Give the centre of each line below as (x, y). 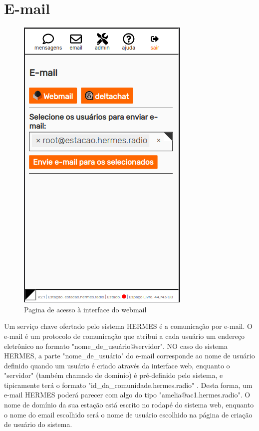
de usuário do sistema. (38, 424)
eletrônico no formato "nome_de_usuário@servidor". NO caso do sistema (116, 346)
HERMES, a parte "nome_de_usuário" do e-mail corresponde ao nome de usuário (129, 356)
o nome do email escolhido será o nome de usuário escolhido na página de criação (128, 414)
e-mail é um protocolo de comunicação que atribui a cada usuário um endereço (125, 336)
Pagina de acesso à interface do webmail (85, 309)
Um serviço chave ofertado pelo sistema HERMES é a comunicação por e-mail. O (128, 326)
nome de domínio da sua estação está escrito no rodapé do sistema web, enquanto (129, 405)
